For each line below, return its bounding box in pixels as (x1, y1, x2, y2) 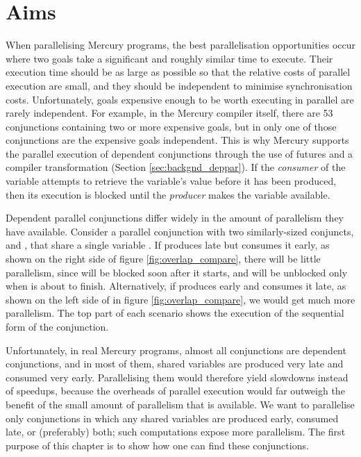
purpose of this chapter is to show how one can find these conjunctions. (6, 438, 309, 452)
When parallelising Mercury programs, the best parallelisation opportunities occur (6, 38, 355, 52)
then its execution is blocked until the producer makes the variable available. (6, 187, 330, 201)
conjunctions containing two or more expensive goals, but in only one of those (6, 119, 337, 133)
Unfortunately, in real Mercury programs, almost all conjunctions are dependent (6, 342, 346, 357)
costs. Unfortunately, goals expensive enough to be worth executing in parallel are (6, 92, 354, 106)
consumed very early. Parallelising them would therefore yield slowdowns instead (6, 369, 349, 384)
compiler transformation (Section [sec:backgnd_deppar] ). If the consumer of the (6, 160, 346, 174)
